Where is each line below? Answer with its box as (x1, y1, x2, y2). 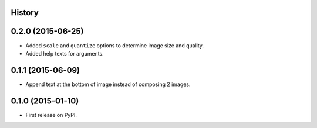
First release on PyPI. (25, 111, 77, 118)
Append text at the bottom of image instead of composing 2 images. (25, 81, 191, 88)
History (11, 8, 39, 18)
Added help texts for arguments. (25, 50, 104, 57)
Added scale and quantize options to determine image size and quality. (25, 41, 204, 49)
